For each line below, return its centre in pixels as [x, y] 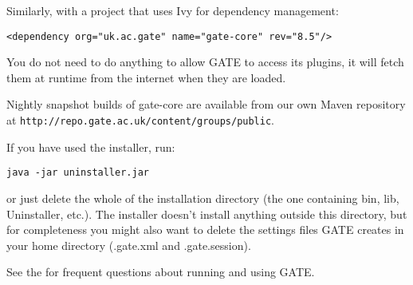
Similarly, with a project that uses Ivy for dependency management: [173, 10]
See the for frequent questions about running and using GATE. [161, 272]
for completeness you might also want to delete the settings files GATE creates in [205, 230]
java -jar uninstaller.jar [78, 173]
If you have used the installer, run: [91, 146]
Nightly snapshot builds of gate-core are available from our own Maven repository [206, 104]
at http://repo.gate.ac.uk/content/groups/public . [141, 120]
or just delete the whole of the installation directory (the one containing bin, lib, [203, 198]
